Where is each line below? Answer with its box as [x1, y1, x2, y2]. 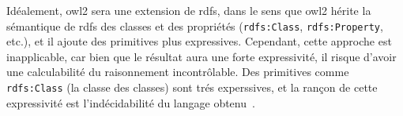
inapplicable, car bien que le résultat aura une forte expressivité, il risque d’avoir [6, 48, 397, 64]
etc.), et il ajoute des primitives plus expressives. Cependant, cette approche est [6, 33, 392, 49]
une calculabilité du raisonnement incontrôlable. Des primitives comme [6, 63, 349, 80]
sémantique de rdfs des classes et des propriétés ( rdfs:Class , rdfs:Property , [6, 17, 383, 34]
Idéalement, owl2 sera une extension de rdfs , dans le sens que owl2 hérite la [6, 2, 371, 18]
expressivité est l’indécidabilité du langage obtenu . [6, 94, 255, 111]
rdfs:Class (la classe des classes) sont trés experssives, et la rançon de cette [6, 79, 378, 96]
